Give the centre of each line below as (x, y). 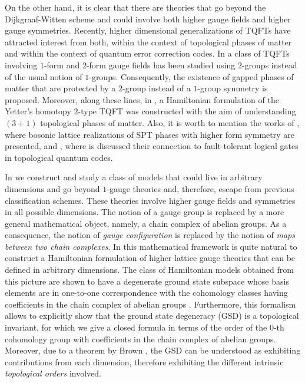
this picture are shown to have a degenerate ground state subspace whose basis (147, 281)
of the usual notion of (44, 76)
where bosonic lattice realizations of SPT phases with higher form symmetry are (150, 134)
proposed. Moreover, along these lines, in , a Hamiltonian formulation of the (142, 99)
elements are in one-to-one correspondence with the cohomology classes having (146, 293)
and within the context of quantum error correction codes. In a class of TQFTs (147, 53)
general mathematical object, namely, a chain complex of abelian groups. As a (146, 223)
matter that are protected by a (60, 88)
